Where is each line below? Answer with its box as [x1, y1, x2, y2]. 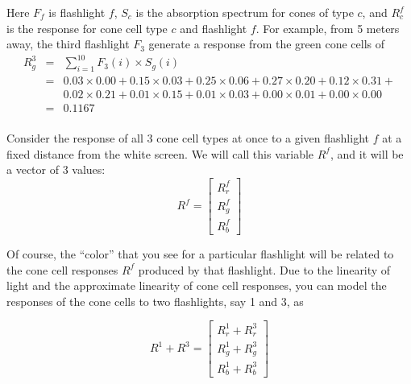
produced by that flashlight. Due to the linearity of [138, 261, 391, 278]
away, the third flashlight [6, 35, 130, 52]
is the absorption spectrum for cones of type [135, 4, 354, 20]
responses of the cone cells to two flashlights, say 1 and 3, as [6, 292, 304, 309]
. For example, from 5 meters [255, 19, 400, 36]
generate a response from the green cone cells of [148, 35, 385, 52]
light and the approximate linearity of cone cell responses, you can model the [6, 277, 387, 294]
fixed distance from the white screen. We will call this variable [6, 145, 314, 162]
